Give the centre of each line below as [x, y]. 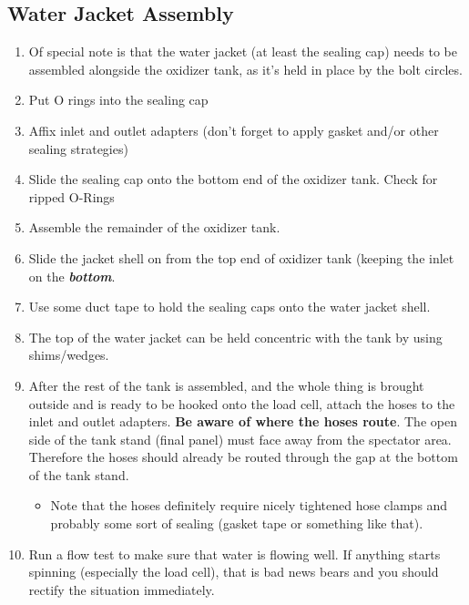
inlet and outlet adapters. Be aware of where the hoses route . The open [243, 421]
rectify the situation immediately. [122, 589]
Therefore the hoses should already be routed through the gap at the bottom [243, 457]
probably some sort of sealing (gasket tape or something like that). [237, 523]
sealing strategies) [78, 148]
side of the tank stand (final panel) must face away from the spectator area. [240, 439]
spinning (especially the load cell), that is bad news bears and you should [234, 572]
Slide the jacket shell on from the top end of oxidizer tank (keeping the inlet [241, 257]
